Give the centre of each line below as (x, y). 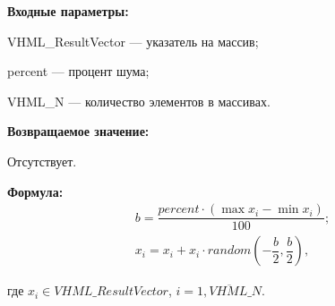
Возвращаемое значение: (78, 131)
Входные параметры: (68, 11)
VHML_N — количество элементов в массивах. (139, 101)
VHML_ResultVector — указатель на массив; (133, 41)
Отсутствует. (42, 161)
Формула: (35, 191)
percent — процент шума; (78, 71)
